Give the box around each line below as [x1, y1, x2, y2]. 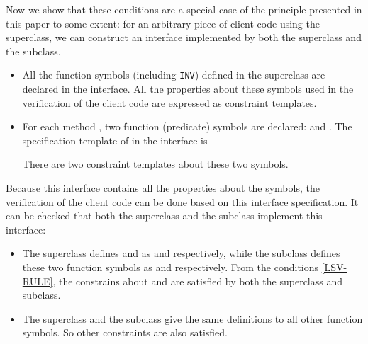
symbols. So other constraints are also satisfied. [22, 325, 228, 340]
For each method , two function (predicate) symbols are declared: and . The [22, 119, 352, 134]
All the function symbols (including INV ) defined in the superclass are [22, 67, 325, 82]
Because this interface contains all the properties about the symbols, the [6, 180, 320, 195]
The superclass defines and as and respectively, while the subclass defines [22, 246, 340, 260]
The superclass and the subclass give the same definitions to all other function [22, 311, 363, 326]
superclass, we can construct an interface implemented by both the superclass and [6, 30, 362, 45]
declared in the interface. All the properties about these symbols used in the [22, 81, 354, 96]
